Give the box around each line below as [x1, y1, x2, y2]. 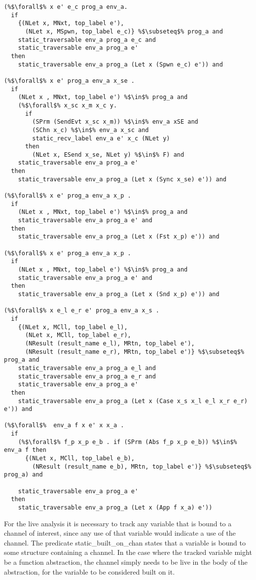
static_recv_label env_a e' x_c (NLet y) [32, 135, 170, 142]
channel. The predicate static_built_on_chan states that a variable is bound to [4, 537, 246, 547]
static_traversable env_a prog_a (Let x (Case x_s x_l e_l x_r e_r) [18, 397, 248, 405]
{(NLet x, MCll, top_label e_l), [18, 323, 128, 331]
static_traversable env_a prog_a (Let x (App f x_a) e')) [18, 504, 213, 512]
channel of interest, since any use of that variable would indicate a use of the [4, 528, 236, 538]
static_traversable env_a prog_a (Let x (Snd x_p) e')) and [18, 290, 219, 298]
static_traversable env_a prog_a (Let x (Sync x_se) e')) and [18, 175, 227, 183]
